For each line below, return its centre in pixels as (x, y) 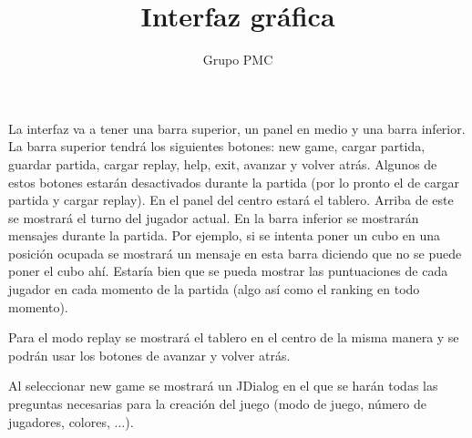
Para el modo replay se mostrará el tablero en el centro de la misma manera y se (234, 337)
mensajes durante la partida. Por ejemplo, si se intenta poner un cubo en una (224, 235)
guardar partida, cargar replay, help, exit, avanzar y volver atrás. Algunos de (223, 163)
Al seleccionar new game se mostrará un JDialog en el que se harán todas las (223, 386)
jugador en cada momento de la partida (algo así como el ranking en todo (214, 289)
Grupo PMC (238, 60)
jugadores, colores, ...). (71, 421)
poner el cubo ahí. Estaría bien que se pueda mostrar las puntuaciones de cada (228, 271)
